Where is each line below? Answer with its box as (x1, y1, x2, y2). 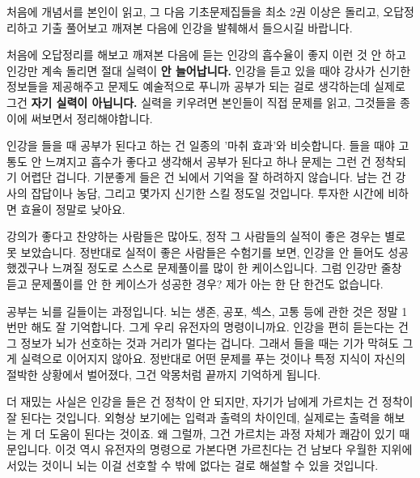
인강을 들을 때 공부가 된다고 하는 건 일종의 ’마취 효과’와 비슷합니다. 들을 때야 (6, 137, 395, 154)
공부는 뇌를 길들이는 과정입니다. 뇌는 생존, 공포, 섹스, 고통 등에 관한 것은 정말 (6, 302, 398, 319)
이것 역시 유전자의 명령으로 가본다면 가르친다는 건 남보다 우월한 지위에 (55, 441, 413, 458)
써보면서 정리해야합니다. (31, 109, 153, 126)
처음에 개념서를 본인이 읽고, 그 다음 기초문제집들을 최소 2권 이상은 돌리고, (6, 3, 380, 19)
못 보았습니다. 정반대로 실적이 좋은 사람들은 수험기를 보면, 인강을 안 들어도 (6, 243, 384, 260)
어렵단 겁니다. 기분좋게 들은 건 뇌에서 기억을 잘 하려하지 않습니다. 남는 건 (20, 169, 392, 186)
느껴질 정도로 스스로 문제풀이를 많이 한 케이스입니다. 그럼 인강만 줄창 (52, 259, 402, 276)
